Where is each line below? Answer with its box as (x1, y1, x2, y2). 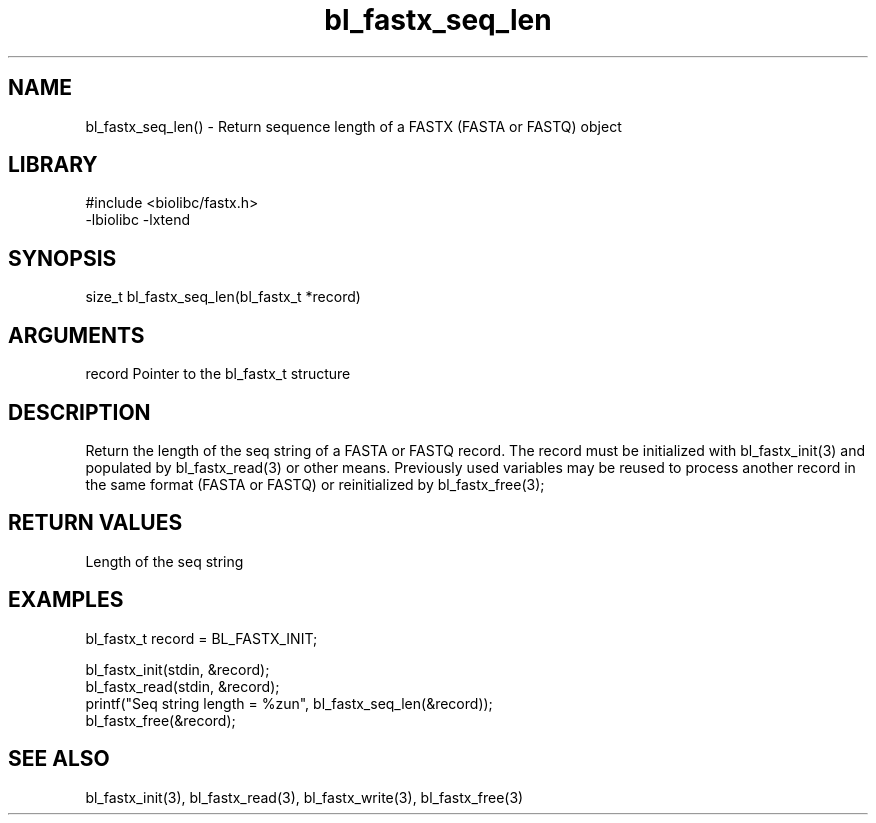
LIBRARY (8, 152, 98, 178)
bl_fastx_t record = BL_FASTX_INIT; (85, 629, 318, 647)
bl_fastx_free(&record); (85, 711, 236, 729)
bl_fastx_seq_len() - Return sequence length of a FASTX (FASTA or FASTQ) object (85, 117, 622, 135)
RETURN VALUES (8, 510, 183, 536)
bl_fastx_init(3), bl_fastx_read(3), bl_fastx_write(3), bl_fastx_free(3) (85, 788, 524, 806)
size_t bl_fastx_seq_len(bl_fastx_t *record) (85, 288, 361, 306)
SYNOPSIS (8, 245, 117, 271)
